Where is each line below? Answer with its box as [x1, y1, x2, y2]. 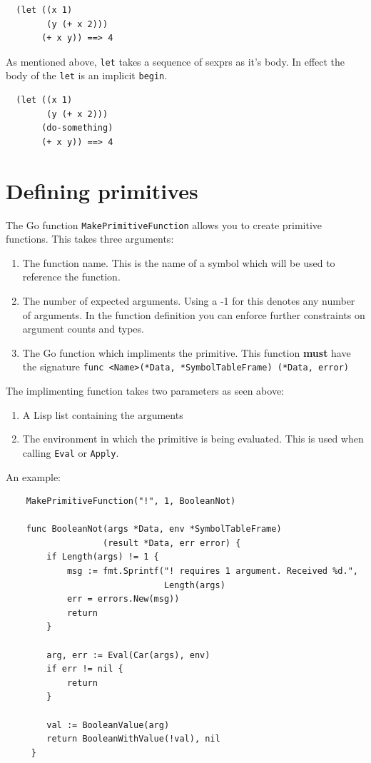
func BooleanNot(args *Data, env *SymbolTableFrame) [26, 524, 282, 535]
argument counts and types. [22, 321, 144, 336]
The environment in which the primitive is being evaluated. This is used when [22, 431, 364, 446]
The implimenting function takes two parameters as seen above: [6, 383, 285, 398]
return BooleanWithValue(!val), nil [46, 734, 220, 744]
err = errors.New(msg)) [66, 594, 180, 605]
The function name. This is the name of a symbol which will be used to [22, 255, 335, 270]
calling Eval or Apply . [22, 445, 119, 460]
